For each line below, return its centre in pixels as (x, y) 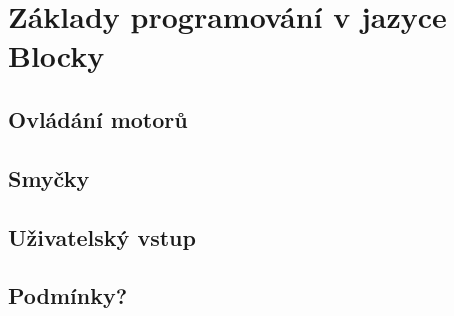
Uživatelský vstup (102, 236)
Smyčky (49, 177)
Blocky (56, 55)
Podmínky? (68, 295)
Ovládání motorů (98, 118)
